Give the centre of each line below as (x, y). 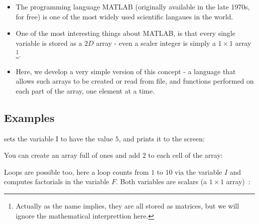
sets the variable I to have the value (59, 138)
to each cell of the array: (185, 155)
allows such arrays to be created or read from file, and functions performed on (135, 81)
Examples (29, 117)
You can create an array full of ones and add (72, 155)
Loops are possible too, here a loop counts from (76, 171)
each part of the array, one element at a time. (85, 90)
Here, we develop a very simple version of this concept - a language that (126, 71)
